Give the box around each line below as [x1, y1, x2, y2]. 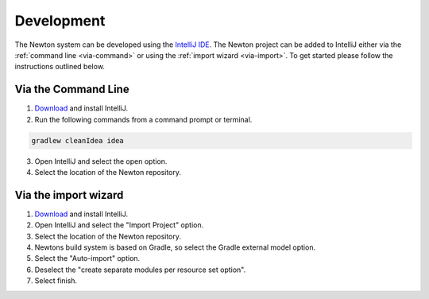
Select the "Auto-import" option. [34, 254, 141, 263]
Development [14, 12, 106, 29]
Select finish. [34, 276, 78, 285]
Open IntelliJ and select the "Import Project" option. [34, 220, 204, 230]
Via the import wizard [14, 188, 124, 202]
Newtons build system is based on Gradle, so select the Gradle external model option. [34, 243, 316, 252]
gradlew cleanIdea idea [31, 136, 125, 145]
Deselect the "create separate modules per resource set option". [34, 265, 246, 274]
